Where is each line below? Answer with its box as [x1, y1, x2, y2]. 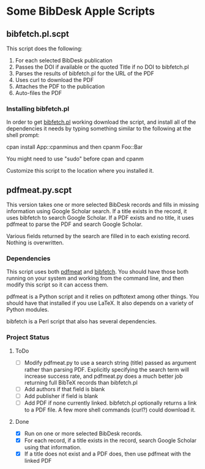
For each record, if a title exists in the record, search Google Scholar [24, 437, 197, 445]
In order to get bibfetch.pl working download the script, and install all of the [6, 118, 196, 126]
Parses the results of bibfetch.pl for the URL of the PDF [15, 70, 154, 77]
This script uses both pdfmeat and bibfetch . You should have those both [6, 268, 188, 276]
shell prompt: [6, 132, 40, 139]
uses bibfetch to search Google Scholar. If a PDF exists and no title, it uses [6, 214, 194, 222]
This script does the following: [6, 45, 83, 52]
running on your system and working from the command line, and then [6, 274, 184, 282]
